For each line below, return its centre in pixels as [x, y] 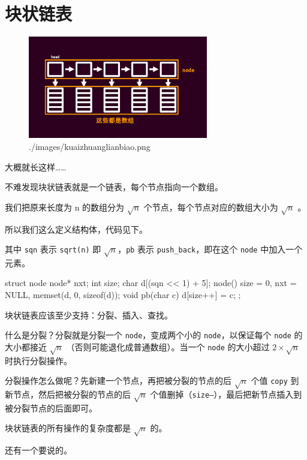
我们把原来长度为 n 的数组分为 [65, 207]
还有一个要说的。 [38, 450]
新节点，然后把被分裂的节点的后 [68, 394]
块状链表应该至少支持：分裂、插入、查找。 [89, 315]
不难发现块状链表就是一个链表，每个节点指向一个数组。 [114, 187]
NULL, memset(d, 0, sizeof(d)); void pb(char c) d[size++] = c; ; [123, 295]
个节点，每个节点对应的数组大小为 [211, 207]
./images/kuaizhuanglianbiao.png [90, 146]
